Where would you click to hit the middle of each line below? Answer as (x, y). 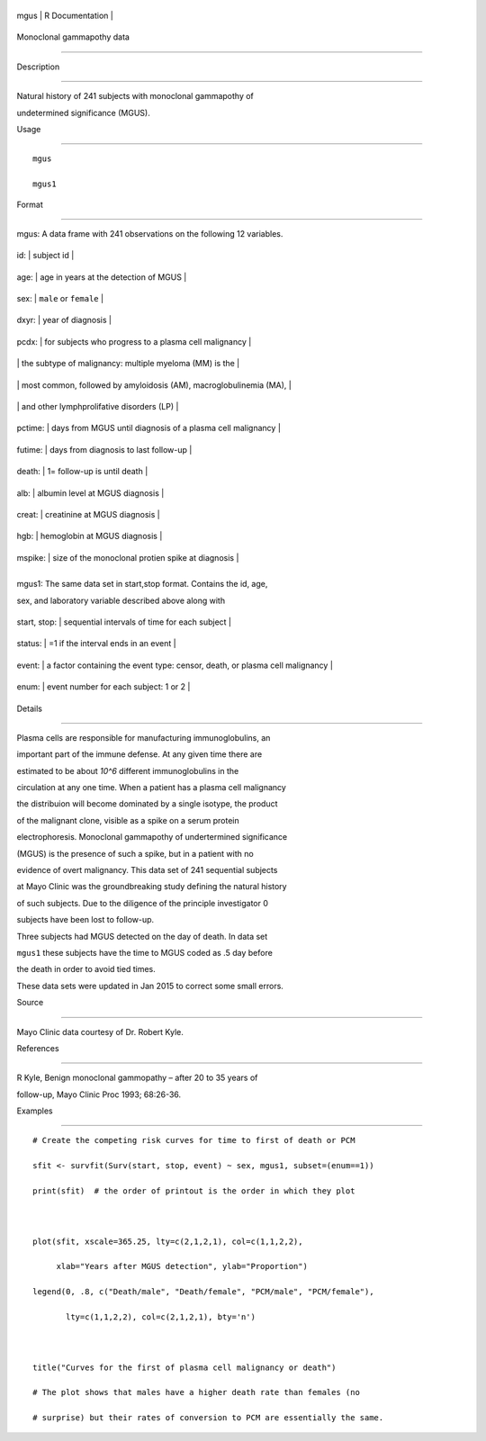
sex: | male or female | (60, 299)
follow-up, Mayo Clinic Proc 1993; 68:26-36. (99, 1094)
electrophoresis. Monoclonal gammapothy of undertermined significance (152, 837)
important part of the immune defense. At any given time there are (139, 754)
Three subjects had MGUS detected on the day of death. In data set (142, 936)
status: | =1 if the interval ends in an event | (96, 644)
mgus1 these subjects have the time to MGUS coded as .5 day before (145, 952)
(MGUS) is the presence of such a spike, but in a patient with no (135, 853)
